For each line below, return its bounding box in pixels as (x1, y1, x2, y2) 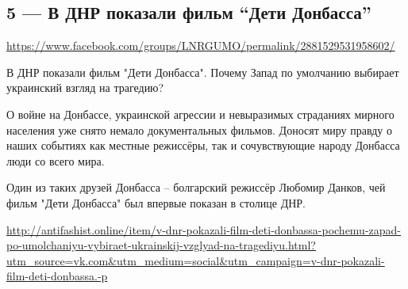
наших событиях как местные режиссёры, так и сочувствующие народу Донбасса (6, 137, 400, 154)
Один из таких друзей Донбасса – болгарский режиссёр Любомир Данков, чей (6, 179, 386, 196)
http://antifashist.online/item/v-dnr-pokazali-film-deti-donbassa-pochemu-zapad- (6, 221, 402, 238)
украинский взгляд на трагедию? (6, 79, 164, 96)
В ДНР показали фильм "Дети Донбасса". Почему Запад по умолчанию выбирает (6, 63, 399, 80)
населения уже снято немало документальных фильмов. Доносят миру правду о (6, 121, 392, 138)
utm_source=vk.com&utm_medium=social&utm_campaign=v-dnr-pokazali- (6, 252, 385, 268)
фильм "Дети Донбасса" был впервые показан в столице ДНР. (6, 194, 306, 211)
